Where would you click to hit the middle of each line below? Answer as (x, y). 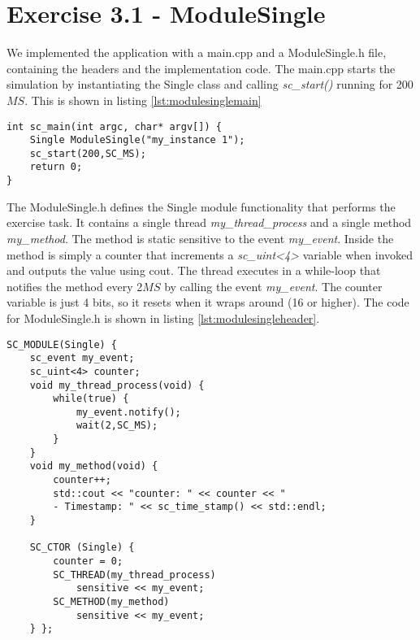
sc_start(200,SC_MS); (88, 153)
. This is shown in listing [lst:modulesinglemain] (143, 100)
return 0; (56, 167)
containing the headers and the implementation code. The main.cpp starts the (201, 68)
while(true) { (91, 399)
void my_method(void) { (94, 466)
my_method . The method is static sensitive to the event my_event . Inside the (200, 238)
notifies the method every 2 (75, 286)
